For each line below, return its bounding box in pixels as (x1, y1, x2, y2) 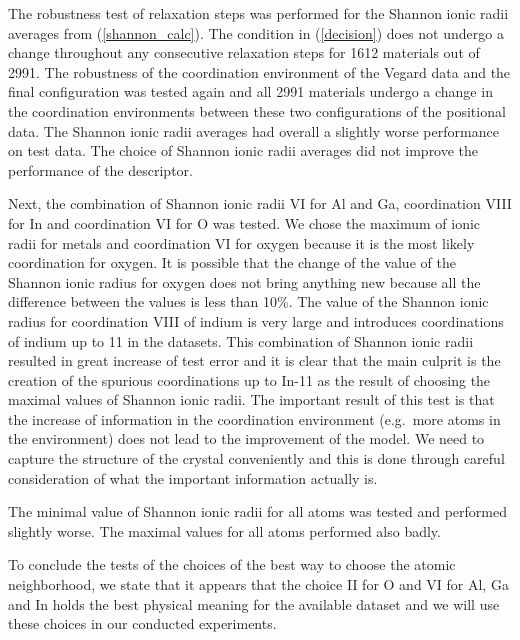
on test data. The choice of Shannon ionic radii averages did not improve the (8, 140, 479, 161)
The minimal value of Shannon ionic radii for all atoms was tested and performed (8, 501, 507, 522)
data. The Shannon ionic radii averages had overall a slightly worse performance (8, 120, 499, 141)
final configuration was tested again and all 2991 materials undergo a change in (8, 81, 493, 102)
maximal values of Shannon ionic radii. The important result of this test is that (8, 389, 495, 410)
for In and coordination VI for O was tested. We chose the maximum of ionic (8, 212, 481, 233)
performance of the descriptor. (8, 159, 193, 180)
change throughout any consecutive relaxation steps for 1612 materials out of (8, 42, 480, 63)
